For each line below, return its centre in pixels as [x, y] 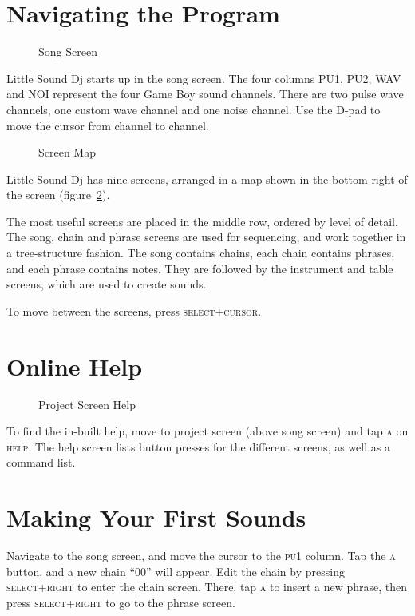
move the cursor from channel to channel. [108, 125]
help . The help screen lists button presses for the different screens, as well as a [198, 446]
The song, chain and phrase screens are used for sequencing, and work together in [206, 237]
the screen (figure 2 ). [58, 195]
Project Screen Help [87, 404]
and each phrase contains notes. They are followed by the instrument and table [200, 268]
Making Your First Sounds [156, 517]
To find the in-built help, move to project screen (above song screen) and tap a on [207, 431]
